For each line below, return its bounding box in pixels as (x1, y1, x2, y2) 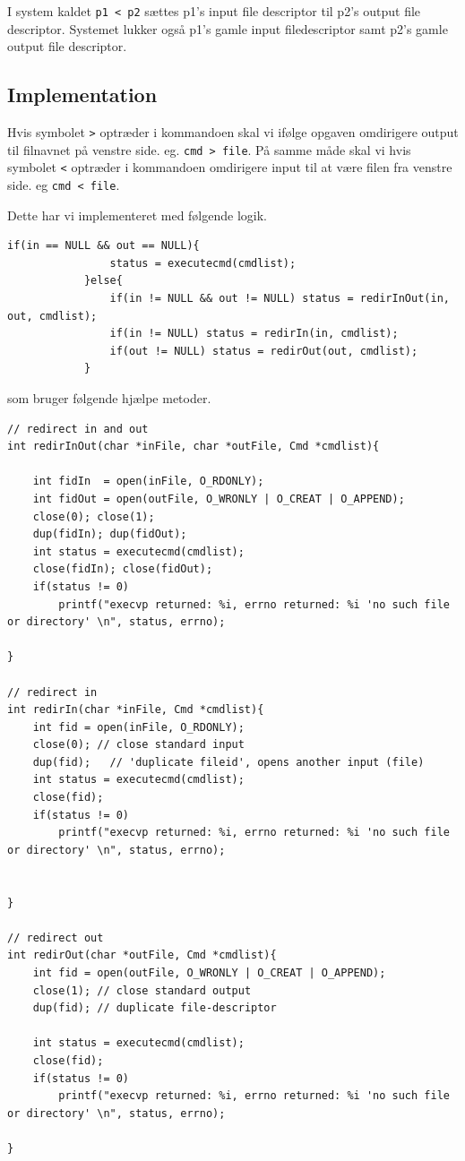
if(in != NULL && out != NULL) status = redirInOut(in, (109, 292, 450, 305)
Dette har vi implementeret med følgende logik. (7, 205, 267, 224)
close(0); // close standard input (32, 738, 245, 752)
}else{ (83, 274, 123, 288)
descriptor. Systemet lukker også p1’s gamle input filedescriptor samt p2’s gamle (7, 19, 448, 38)
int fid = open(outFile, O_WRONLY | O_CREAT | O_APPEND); (32, 967, 386, 980)
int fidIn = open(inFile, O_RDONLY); (32, 475, 264, 488)
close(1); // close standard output (32, 984, 252, 997)
